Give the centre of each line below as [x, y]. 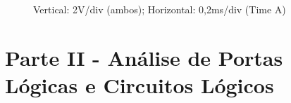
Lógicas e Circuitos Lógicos [140, 84]
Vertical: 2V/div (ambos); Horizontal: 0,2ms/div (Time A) [160, 9]
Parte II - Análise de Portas [144, 57]
